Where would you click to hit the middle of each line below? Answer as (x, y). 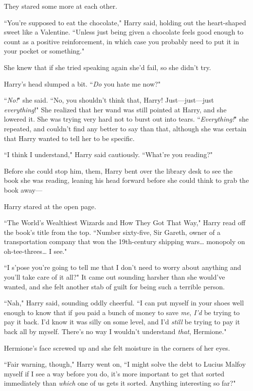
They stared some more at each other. (61, 6)
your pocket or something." (44, 51)
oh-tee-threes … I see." (36, 251)
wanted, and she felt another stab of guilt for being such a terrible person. (114, 286)
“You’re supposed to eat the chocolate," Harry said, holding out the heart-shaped (125, 22)
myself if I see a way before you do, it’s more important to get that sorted (114, 373)
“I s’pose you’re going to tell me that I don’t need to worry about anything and (123, 267)
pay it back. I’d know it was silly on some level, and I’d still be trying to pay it (122, 322)
